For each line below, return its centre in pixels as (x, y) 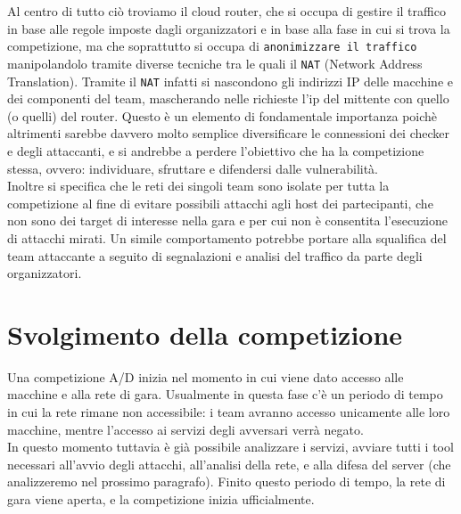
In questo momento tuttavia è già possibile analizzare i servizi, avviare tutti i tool (230, 447)
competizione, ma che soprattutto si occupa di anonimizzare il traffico (212, 46)
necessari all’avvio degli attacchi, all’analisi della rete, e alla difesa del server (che (229, 464)
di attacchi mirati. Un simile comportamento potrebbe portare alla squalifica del (227, 237)
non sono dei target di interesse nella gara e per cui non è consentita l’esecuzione (227, 220)
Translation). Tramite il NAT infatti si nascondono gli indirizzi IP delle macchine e (230, 81)
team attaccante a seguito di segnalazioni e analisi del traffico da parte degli (215, 255)
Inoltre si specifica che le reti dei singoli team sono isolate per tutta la (198, 186)
